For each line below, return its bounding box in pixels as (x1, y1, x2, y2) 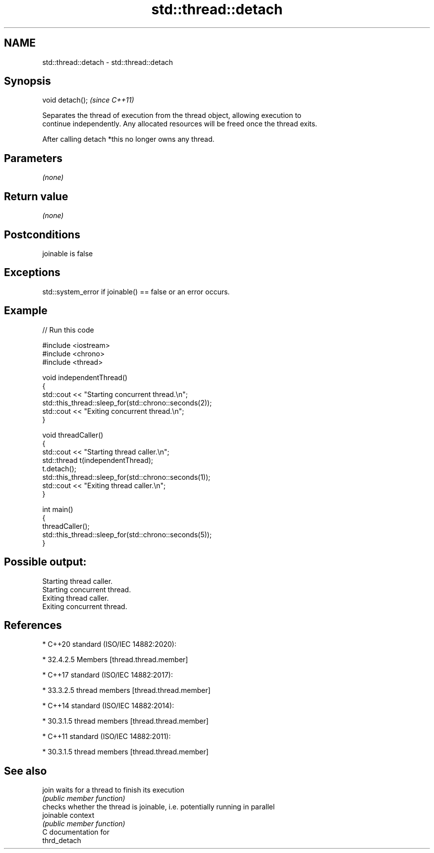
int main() (42, 505, 73, 513)
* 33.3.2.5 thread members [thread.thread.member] (42, 686, 211, 695)
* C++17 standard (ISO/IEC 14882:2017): (42, 671, 173, 680)
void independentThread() (42, 373, 128, 382)
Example (4, 304, 48, 317)
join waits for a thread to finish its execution (42, 786, 185, 795)
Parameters (4, 152, 62, 165)
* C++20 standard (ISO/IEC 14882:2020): (42, 640, 176, 649)
